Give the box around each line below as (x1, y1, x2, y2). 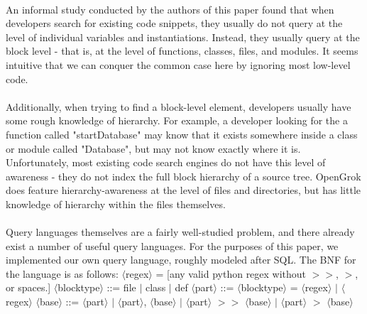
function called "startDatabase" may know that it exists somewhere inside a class (6, 126, 358, 141)
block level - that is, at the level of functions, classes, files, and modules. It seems (6, 43, 358, 58)
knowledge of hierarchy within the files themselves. (6, 196, 226, 211)
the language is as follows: (6, 266, 119, 281)
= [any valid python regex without (155, 266, 307, 281)
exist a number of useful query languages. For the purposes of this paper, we (6, 238, 339, 253)
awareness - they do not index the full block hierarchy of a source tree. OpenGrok (6, 168, 361, 183)
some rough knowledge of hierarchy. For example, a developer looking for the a (6, 113, 348, 128)
